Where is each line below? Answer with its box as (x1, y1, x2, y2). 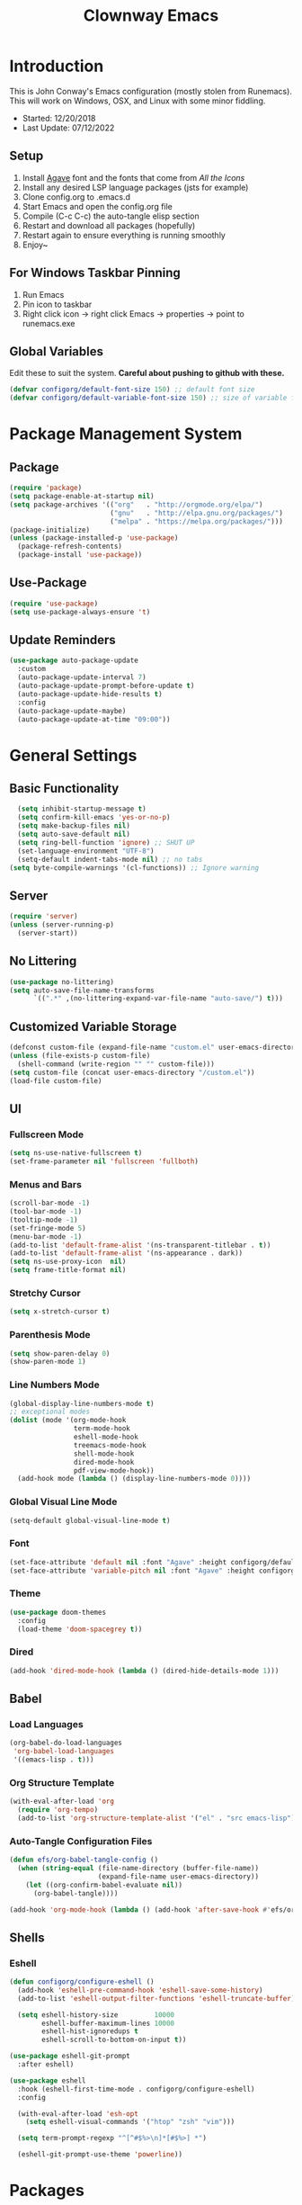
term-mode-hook (73, 1424, 130, 1433)
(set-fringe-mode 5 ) (9, 1224, 87, 1232)
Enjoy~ (22, 239, 49, 250)
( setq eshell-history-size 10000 (17, 2010, 175, 2020)
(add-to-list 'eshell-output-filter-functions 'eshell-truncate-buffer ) (17, 1994, 296, 2003)
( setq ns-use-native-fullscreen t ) (9, 1149, 143, 1158)
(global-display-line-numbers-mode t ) (9, 1399, 155, 1408)
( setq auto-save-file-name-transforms (9, 986, 155, 995)
